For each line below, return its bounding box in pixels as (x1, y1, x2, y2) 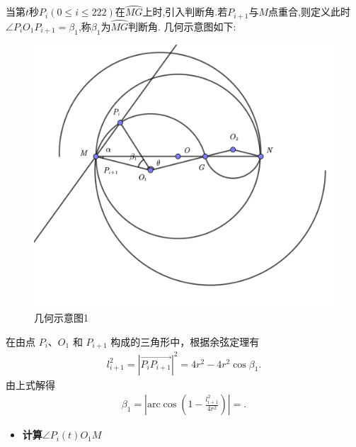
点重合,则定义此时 (268, 4, 350, 19)
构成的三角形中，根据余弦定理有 (110, 334, 260, 349)
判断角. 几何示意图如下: (128, 18, 236, 33)
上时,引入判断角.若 (142, 4, 228, 19)
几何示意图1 (34, 310, 88, 325)
